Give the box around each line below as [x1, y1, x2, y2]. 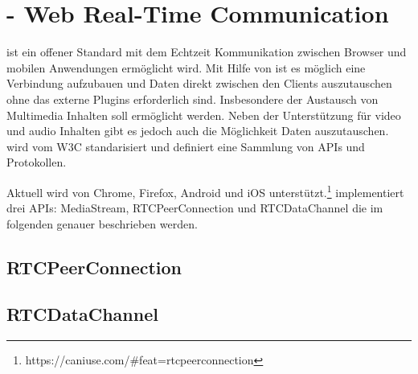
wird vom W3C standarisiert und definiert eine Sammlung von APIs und [6, 138, 365, 154]
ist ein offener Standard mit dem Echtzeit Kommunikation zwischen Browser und [6, 43, 407, 60]
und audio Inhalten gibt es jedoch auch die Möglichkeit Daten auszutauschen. [6, 122, 389, 139]
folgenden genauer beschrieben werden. [6, 215, 198, 232]
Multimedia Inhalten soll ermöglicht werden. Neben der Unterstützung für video [6, 106, 401, 123]
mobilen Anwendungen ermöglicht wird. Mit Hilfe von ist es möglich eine [6, 59, 366, 76]
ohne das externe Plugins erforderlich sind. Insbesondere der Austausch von [6, 90, 379, 107]
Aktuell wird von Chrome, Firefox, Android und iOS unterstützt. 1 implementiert [6, 181, 404, 200]
